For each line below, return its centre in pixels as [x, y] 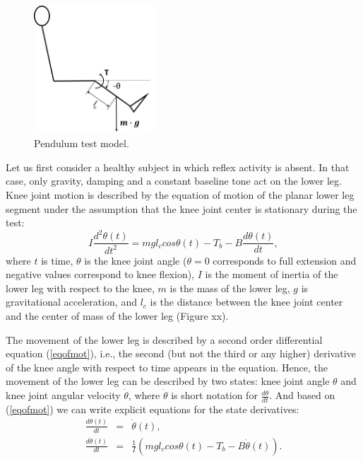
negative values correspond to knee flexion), [100, 274]
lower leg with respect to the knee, [80, 288]
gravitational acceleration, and [71, 302]
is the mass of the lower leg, [230, 288]
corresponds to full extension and [285, 260]
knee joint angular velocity [63, 395]
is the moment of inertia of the [272, 274]
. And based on [302, 395]
